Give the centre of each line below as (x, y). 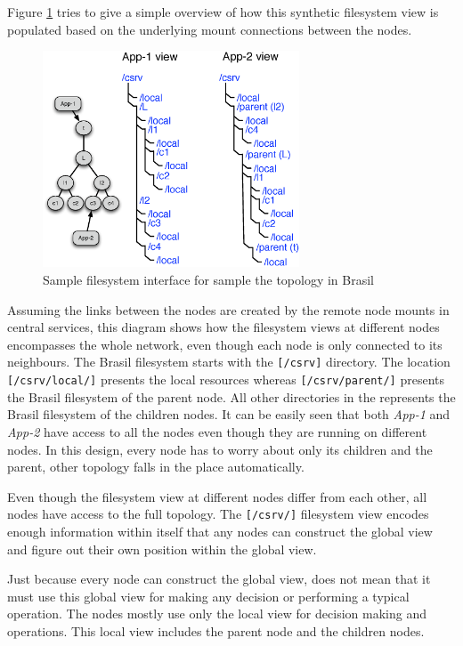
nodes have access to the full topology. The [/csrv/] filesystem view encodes (218, 514)
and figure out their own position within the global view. (162, 549)
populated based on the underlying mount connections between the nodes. (210, 29)
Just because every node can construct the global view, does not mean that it (219, 579)
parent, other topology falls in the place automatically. (156, 467)
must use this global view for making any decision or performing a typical (208, 596)
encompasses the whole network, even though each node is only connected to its (225, 344)
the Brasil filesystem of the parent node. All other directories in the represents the (231, 396)
